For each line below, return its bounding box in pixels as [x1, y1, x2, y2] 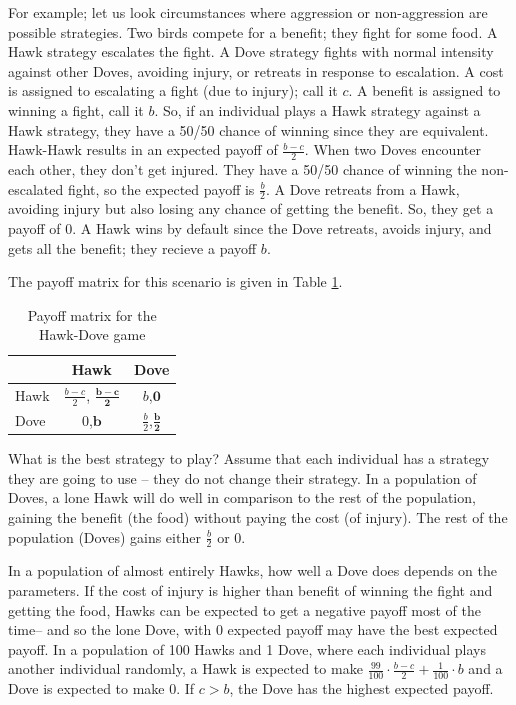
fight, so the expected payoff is [67, 178, 255, 199]
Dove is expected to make [8, 678, 165, 699]
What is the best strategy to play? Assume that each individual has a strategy [8, 448, 490, 469]
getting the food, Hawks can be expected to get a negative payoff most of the [8, 599, 481, 620]
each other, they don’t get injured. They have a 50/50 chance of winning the [8, 158, 477, 179]
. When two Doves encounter [304, 139, 481, 160]
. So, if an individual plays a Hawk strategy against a [154, 99, 481, 120]
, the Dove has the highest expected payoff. [229, 678, 494, 699]
